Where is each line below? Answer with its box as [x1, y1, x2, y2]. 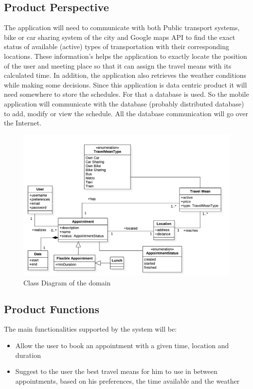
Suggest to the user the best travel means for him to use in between [15, 366, 217, 376]
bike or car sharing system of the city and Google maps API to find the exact [4, 32, 235, 42]
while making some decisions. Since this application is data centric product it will [4, 79, 247, 89]
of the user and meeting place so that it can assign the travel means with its [4, 60, 232, 71]
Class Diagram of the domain [23, 277, 111, 287]
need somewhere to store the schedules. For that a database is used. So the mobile [4, 89, 249, 99]
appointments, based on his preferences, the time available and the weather [15, 375, 240, 386]
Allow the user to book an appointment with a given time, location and [15, 340, 229, 350]
